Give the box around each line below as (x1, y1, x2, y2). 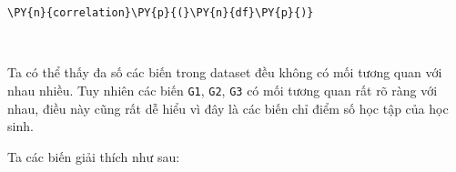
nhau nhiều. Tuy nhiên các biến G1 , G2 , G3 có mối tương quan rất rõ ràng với (7, 80, 438, 99)
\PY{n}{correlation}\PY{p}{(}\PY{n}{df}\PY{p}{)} (7, 6, 314, 19)
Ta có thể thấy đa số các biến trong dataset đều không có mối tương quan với (7, 63, 442, 82)
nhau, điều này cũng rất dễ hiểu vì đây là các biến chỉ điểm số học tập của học (7, 98, 449, 117)
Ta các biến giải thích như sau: (7, 147, 180, 166)
